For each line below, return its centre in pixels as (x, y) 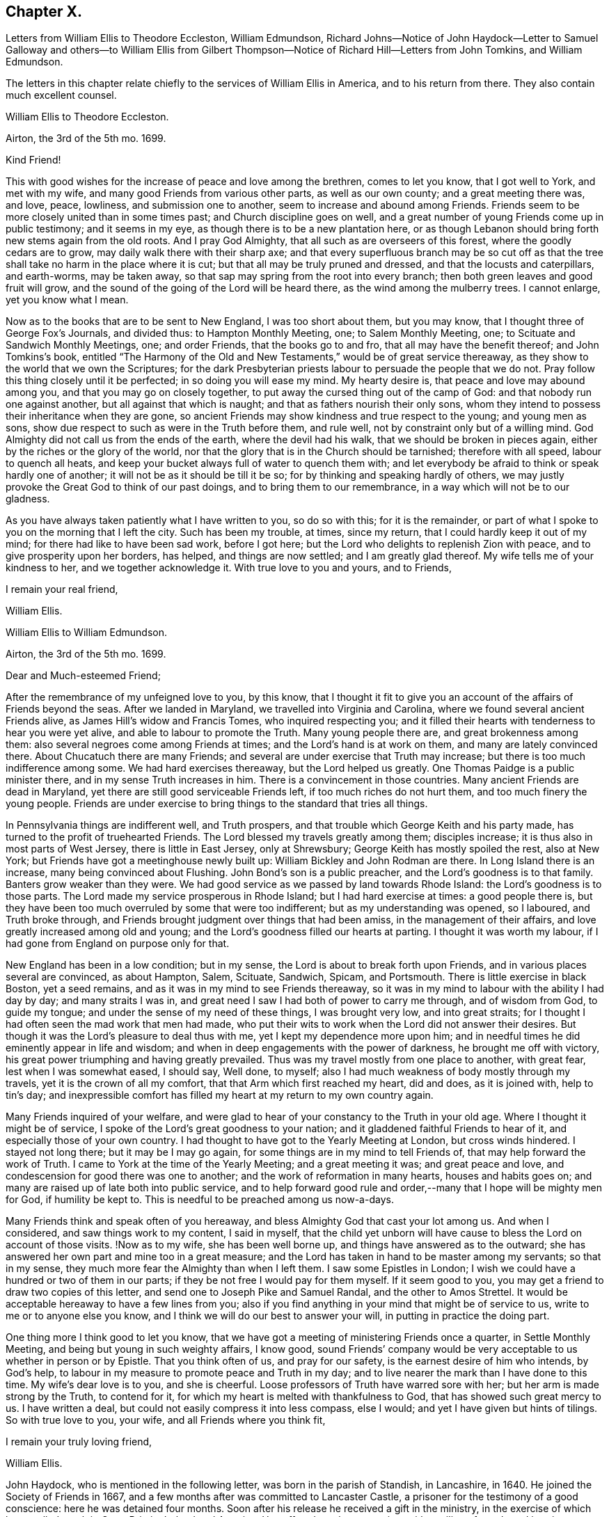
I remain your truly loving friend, (79, 1442)
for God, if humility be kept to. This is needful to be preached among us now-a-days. (200, 1200)
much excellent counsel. (61, 95)
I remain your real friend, (62, 589)
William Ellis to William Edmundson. (86, 633)
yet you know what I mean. (67, 300)
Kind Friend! (33, 160)
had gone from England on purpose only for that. (118, 944)
